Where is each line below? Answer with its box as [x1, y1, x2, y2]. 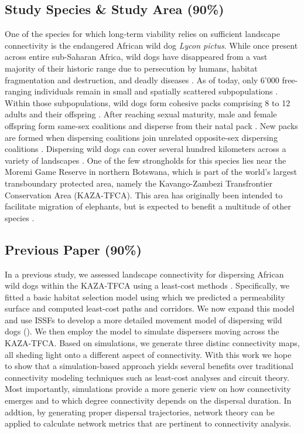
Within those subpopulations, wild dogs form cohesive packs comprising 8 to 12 [5, 96, 291, 109]
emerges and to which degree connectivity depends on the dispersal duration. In [5, 394, 292, 407]
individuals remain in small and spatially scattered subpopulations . [34, 85, 278, 97]
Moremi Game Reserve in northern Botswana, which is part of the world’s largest [5, 165, 297, 178]
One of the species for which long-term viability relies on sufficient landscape [5, 28, 280, 40]
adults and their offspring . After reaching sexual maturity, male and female [5, 108, 277, 120]
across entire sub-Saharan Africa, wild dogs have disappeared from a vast [5, 50, 268, 63]
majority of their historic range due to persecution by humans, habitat [5, 62, 258, 74]
